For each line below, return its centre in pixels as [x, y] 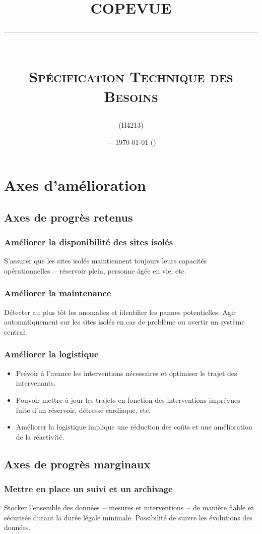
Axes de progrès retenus [69, 217]
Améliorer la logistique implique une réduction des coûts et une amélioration [134, 427]
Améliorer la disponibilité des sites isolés [89, 242]
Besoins [131, 96]
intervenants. [36, 383]
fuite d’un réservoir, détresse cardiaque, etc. [83, 410]
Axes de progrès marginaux [77, 464]
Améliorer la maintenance [58, 293]
